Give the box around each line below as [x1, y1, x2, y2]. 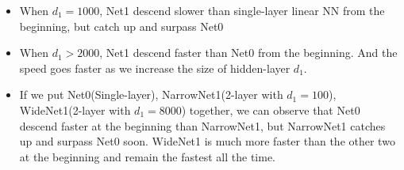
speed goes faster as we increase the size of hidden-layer [19, 59, 290, 76]
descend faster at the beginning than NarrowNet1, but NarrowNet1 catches [19, 117, 386, 134]
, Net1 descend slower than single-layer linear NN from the [99, 2, 385, 18]
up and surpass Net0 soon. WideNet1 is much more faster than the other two [19, 133, 395, 149]
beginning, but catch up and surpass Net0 [19, 17, 224, 34]
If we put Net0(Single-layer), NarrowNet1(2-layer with [19, 86, 283, 103]
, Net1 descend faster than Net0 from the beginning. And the [99, 44, 398, 61]
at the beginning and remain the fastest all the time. [19, 148, 275, 164]
